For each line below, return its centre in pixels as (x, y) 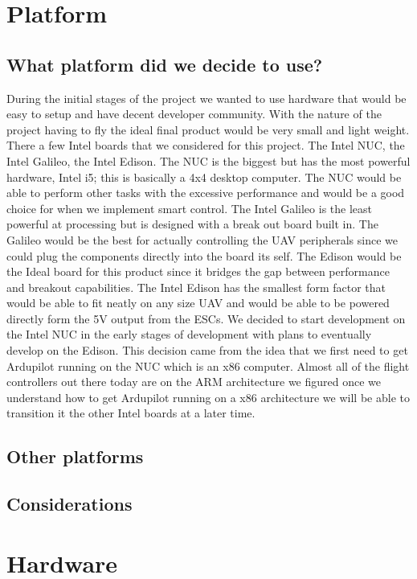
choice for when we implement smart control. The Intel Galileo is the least (189, 208)
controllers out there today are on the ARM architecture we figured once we (194, 382)
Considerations (69, 504)
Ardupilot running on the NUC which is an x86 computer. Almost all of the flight (208, 365)
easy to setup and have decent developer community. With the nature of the (194, 114)
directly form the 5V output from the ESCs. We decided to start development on (206, 318)
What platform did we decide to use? (165, 64)
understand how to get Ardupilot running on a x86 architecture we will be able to (208, 397)
